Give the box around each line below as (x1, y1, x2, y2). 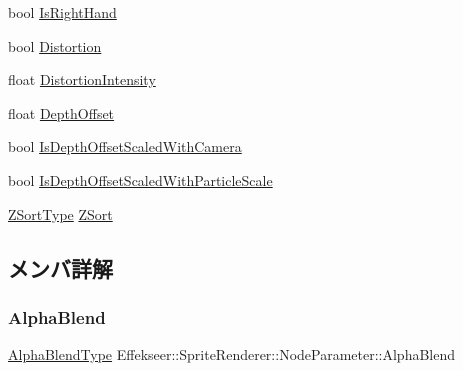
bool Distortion (8, 35, 102, 56)
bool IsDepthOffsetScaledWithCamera (8, 136, 242, 157)
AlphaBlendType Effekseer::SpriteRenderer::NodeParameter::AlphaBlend (8, 344, 456, 365)
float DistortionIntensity (8, 69, 156, 90)
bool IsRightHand (8, 2, 117, 22)
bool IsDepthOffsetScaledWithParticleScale (8, 169, 273, 190)
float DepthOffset (8, 102, 115, 123)
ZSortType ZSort (8, 203, 113, 224)
